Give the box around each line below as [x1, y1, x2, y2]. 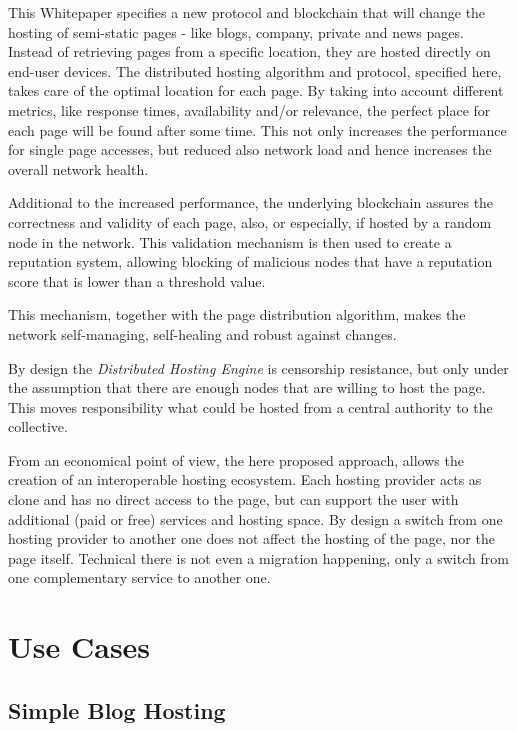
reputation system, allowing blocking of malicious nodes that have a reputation [8, 251, 493, 272]
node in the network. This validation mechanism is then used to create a [8, 231, 452, 252]
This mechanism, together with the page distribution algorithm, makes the [8, 304, 466, 325]
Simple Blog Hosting [8, 694, 226, 725]
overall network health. [8, 158, 149, 179]
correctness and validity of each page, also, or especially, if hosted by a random [8, 211, 492, 232]
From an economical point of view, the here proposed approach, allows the [8, 449, 464, 470]
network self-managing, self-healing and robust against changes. [8, 323, 397, 344]
